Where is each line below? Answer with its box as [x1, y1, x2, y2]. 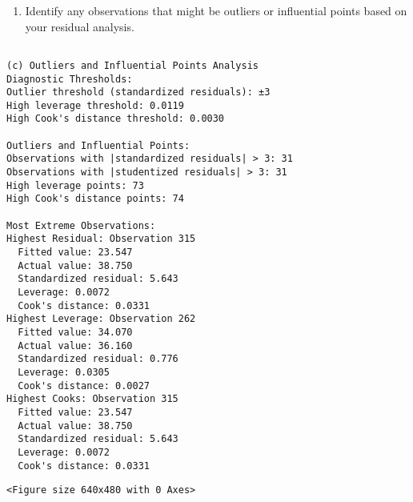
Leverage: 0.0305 [18, 366, 110, 378]
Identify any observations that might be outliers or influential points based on [25, 2, 407, 18]
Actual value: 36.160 [18, 339, 133, 351]
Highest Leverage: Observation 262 [6, 313, 196, 325]
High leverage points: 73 [6, 179, 144, 191]
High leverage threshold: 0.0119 [6, 99, 184, 111]
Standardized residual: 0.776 [18, 353, 178, 365]
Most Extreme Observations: [6, 219, 156, 231]
